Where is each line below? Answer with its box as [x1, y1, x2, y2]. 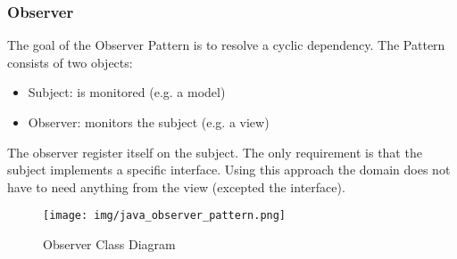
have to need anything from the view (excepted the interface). [7, 177, 345, 196]
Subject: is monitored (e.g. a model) [28, 83, 226, 101]
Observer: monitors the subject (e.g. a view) [28, 113, 270, 131]
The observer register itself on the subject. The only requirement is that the [7, 142, 422, 161]
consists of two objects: [7, 53, 133, 71]
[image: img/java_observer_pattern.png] [43, 209, 287, 223]
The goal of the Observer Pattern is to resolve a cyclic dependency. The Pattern [7, 36, 445, 54]
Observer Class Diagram [43, 235, 176, 254]
